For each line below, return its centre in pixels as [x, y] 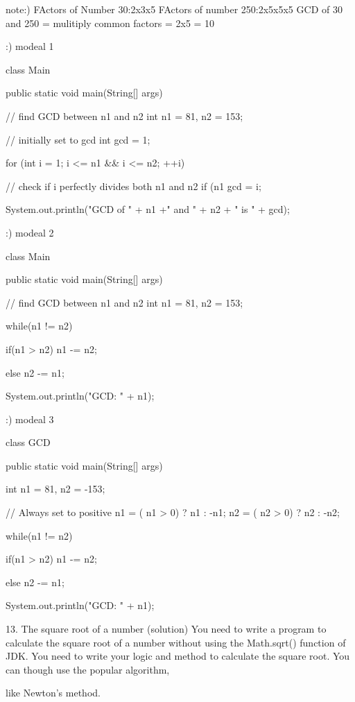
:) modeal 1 [30, 46]
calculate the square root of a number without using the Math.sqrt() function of [176, 642]
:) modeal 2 [30, 232]
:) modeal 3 [30, 419]
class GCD [28, 442]
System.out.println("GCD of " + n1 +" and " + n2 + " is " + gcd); [148, 209]
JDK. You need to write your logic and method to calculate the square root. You [178, 656]
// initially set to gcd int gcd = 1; [78, 139]
